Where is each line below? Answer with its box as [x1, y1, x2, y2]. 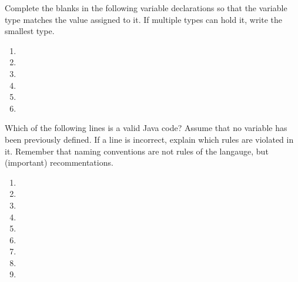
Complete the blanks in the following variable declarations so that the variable [5, 2, 287, 14]
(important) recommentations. [5, 156, 113, 169]
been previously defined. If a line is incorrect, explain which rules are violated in [5, 133, 294, 145]
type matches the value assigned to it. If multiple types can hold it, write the [5, 13, 283, 25]
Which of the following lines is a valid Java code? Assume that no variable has [5, 122, 287, 134]
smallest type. [5, 25, 55, 37]
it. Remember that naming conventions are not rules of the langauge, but [5, 145, 269, 157]
